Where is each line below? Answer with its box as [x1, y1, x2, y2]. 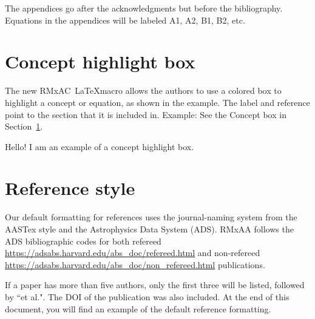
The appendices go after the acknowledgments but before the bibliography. [5, 2, 283, 14]
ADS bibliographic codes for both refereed [5, 234, 161, 247]
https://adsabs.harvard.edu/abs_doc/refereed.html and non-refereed [5, 246, 260, 259]
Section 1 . [5, 120, 43, 133]
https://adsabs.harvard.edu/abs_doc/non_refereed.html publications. [5, 258, 265, 271]
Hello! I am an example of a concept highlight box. [5, 140, 194, 153]
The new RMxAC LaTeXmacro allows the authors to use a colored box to [5, 84, 282, 97]
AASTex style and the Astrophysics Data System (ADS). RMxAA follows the [5, 223, 294, 235]
